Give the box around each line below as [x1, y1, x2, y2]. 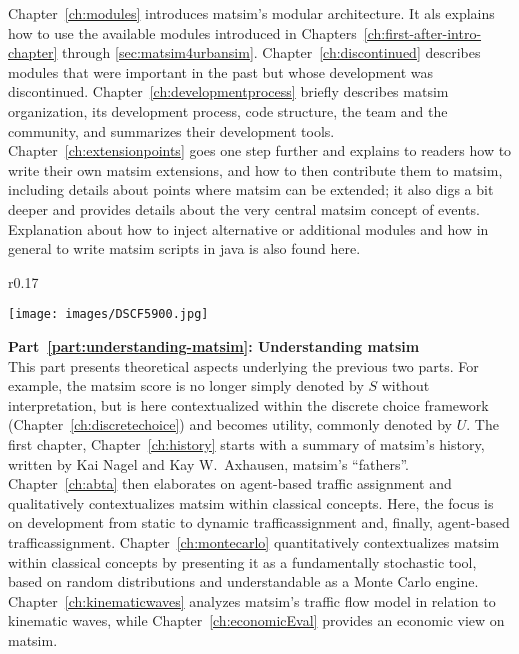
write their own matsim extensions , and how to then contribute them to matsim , [8, 159, 503, 180]
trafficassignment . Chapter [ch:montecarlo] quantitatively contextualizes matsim [8, 531, 500, 552]
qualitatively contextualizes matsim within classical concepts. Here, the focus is [8, 492, 494, 513]
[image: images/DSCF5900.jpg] [8, 307, 209, 322]
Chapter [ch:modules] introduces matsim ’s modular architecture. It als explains [8, 3, 495, 23]
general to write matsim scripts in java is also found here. [8, 238, 361, 259]
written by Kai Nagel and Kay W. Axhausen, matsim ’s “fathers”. [8, 453, 409, 474]
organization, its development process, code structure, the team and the [8, 100, 448, 121]
